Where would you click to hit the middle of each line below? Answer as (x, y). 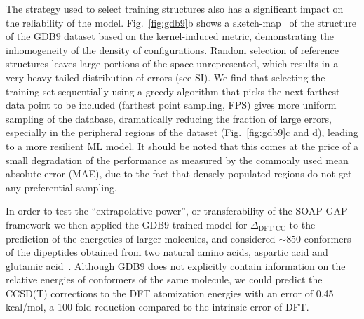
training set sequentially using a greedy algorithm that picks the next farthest (173, 91)
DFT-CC (272, 229)
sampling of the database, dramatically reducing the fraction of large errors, (169, 118)
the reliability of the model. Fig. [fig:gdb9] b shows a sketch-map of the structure (181, 22)
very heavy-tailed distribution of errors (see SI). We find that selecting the (166, 77)
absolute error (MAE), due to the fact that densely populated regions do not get (179, 174)
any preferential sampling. (61, 187)
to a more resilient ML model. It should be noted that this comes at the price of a (182, 145)
